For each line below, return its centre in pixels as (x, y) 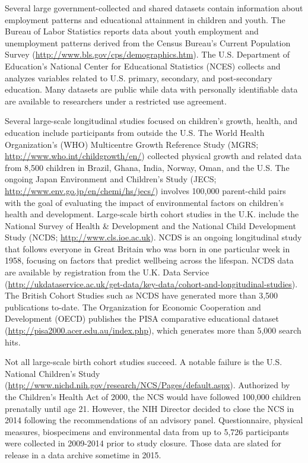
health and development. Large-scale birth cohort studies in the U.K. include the (152, 214)
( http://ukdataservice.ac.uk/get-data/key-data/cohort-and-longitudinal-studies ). (151, 283)
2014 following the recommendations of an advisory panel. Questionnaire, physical (154, 420)
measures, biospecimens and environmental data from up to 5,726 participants (147, 431)
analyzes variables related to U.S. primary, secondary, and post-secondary (139, 77)
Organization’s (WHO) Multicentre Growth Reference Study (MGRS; (132, 144)
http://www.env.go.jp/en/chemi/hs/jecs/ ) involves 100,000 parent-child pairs (145, 190)
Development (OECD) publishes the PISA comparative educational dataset (142, 318)
